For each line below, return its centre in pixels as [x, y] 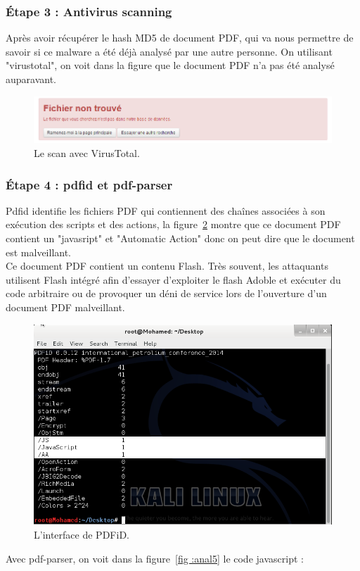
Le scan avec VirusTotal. [87, 153]
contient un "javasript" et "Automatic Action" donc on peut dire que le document [180, 238]
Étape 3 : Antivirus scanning [89, 11]
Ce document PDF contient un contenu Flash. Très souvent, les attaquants [167, 266]
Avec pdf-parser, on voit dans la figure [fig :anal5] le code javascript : [155, 558]
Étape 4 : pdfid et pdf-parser [89, 184]
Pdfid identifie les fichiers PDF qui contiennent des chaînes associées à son [166, 210]
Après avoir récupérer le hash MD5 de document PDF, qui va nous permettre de [180, 38]
